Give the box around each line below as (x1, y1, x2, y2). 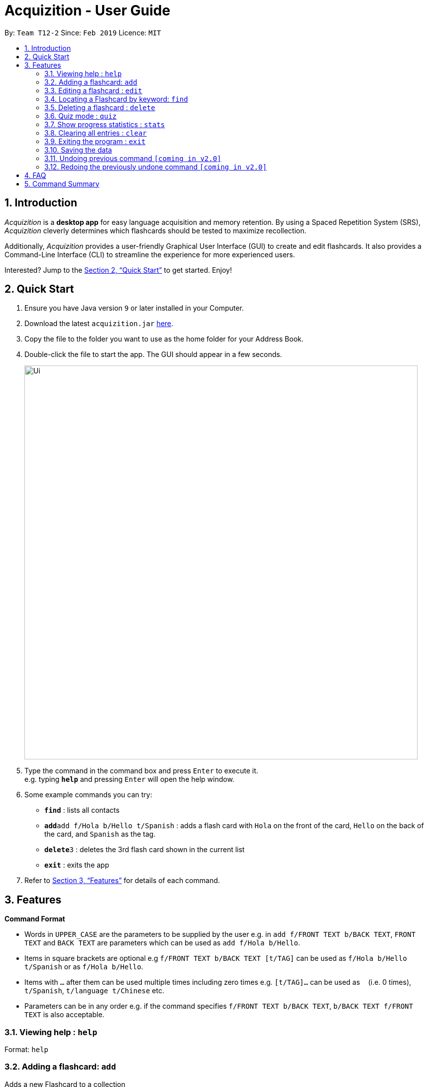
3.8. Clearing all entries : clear (44, 128, 147, 137)
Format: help (4, 1045, 48, 1054)
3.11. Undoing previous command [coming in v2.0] (44, 154, 221, 163)
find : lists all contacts (44, 806, 120, 815)
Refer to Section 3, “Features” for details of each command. (24, 876, 220, 885)
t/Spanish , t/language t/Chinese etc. (24, 986, 164, 995)
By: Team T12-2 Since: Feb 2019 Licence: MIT (4, 28, 161, 37)
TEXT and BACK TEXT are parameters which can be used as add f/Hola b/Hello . (24, 938, 300, 947)
